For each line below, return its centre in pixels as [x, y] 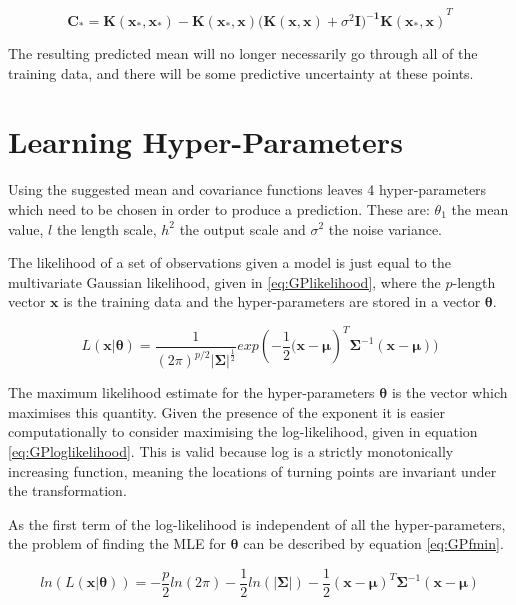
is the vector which [449, 392]
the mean [480, 208]
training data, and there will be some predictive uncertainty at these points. [241, 72]
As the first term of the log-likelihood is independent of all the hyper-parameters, [257, 523]
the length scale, [106, 228]
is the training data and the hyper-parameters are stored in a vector [272, 301]
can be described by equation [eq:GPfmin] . [373, 543]
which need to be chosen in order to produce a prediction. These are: [219, 208]
